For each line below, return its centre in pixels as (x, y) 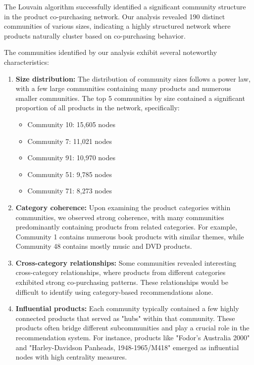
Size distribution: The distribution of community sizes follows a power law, (133, 78)
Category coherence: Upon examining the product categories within (123, 207)
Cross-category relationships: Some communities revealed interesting (126, 262)
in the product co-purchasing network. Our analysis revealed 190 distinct (115, 16)
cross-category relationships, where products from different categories (121, 272)
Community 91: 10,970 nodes (72, 158)
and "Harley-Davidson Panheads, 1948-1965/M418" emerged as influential (127, 347)
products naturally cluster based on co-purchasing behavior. (95, 35)
